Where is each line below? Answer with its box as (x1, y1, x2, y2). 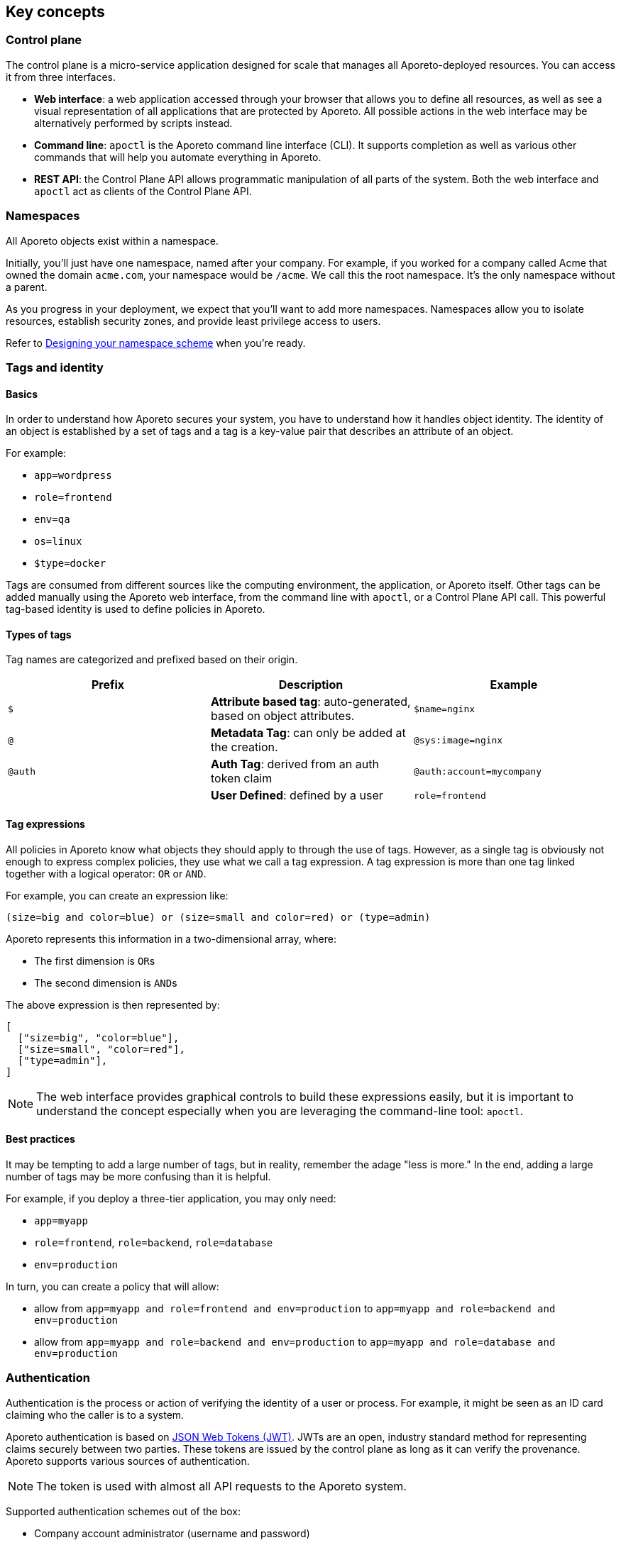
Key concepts (6, 3, 105, 21)
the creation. (210, 740, 278, 755)
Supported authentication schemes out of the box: (6, 1505, 241, 1517)
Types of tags (6, 628, 72, 641)
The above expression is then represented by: (6, 998, 220, 1011)
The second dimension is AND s (34, 976, 177, 989)
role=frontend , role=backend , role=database (34, 1236, 273, 1248)
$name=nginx (413, 703, 476, 714)
